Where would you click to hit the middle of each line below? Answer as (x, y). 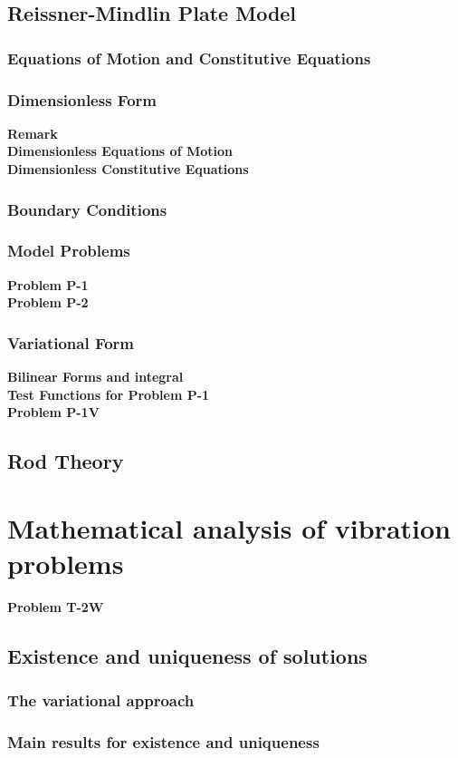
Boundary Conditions (87, 209)
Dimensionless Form (82, 99)
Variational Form (71, 342)
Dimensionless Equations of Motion (120, 151)
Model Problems (69, 251)
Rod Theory (66, 461)
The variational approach (101, 700)
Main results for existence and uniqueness (163, 742)
